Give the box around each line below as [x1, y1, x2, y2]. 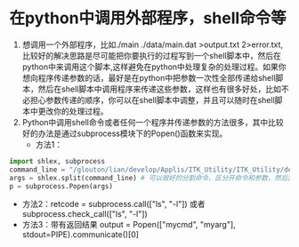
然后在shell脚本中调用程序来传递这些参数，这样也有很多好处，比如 [37, 84, 282, 94]
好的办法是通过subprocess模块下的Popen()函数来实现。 [21, 128, 228, 139]
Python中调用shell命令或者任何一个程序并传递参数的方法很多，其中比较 [21, 116, 284, 127]
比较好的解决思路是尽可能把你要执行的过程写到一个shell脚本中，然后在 [21, 50, 282, 60]
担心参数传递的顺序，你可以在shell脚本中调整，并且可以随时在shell [29, 94, 276, 105]
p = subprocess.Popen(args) [9, 181, 114, 191]
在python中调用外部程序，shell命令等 [9, 8, 287, 28]
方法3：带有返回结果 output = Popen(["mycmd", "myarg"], [21, 219, 236, 230]
